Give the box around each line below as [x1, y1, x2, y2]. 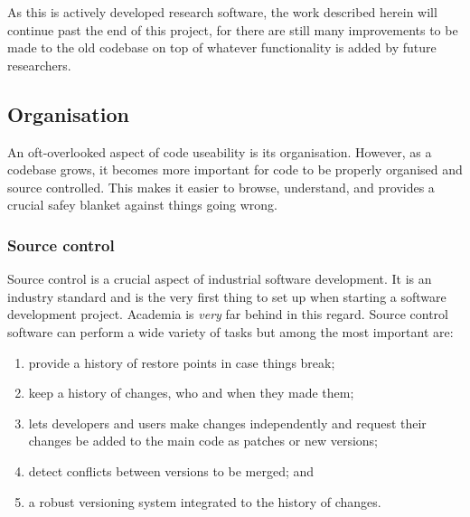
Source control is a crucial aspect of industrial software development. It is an [7, 269, 432, 288]
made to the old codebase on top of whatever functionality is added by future [7, 38, 437, 57]
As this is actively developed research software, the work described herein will [7, 3, 437, 21]
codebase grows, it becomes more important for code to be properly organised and [7, 160, 463, 179]
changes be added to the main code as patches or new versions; [28, 431, 378, 450]
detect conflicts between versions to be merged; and [28, 461, 315, 480]
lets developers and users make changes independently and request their [28, 413, 427, 432]
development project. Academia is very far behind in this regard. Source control [7, 305, 449, 324]
